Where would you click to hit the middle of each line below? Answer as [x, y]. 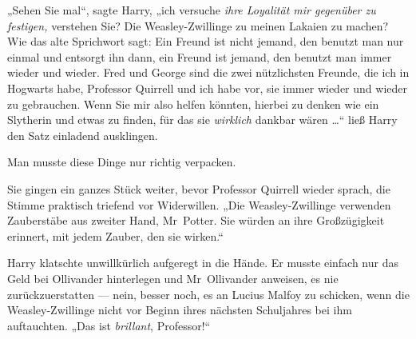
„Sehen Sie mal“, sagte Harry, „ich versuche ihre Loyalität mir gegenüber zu [192, 10]
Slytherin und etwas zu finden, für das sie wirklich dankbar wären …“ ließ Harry [202, 120]
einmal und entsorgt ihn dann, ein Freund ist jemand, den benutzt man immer [200, 56]
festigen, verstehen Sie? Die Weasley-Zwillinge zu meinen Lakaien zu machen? [198, 25]
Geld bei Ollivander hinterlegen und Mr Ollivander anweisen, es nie [173, 278]
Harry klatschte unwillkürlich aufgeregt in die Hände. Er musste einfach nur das [203, 263]
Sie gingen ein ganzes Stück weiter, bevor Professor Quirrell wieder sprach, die [199, 188]
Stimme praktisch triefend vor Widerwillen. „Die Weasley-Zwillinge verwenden [199, 204]
